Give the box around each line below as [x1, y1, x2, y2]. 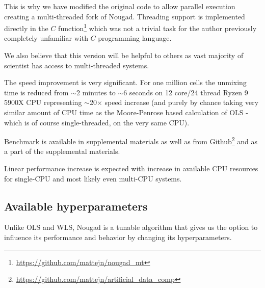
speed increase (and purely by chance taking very [104, 97, 259, 108]
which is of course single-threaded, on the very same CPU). [4, 117, 190, 127]
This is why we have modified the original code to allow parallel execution [4, 1, 235, 11]
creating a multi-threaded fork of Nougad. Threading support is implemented [4, 11, 245, 21]
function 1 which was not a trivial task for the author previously [58, 21, 257, 33]
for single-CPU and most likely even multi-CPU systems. [4, 173, 182, 184]
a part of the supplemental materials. [4, 146, 120, 156]
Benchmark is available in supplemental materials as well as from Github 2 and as [4, 135, 258, 146]
